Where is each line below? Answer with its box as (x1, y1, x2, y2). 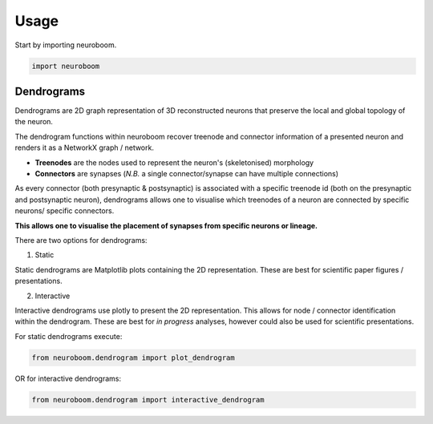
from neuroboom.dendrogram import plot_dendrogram (31, 353, 236, 362)
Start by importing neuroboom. (14, 40, 117, 50)
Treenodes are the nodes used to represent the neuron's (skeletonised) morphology (34, 157, 314, 168)
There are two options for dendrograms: (14, 235, 148, 244)
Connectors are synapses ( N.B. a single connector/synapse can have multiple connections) (34, 168, 339, 178)
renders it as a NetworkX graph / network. (14, 143, 154, 152)
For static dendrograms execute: (14, 331, 123, 341)
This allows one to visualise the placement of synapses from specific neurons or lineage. (14, 220, 318, 230)
